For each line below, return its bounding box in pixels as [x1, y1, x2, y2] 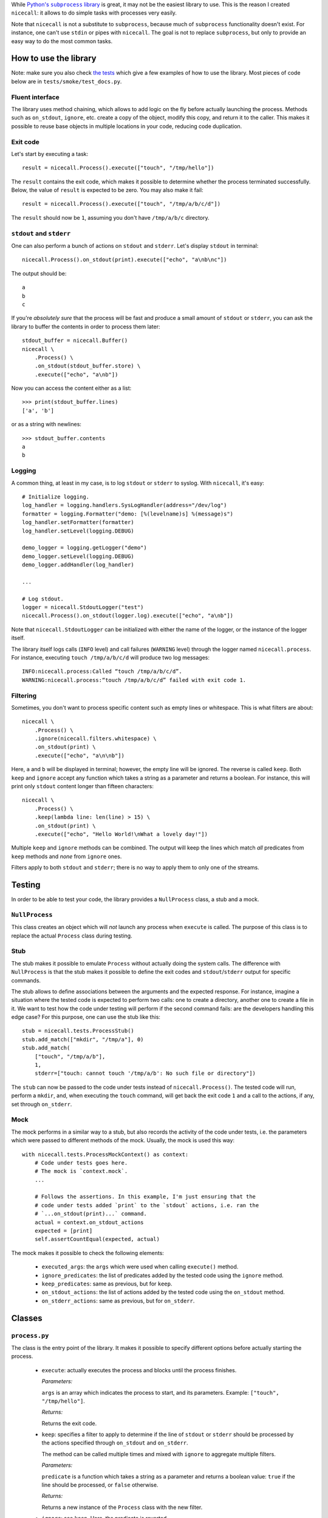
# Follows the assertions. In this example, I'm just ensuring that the [34, 1193, 256, 1200]
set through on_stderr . [11, 1100, 72, 1108]
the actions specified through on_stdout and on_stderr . [41, 1439, 188, 1446]
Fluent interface [11, 93, 60, 101]
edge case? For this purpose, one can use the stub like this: [11, 1013, 161, 1021]
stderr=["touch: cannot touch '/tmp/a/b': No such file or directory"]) [34, 1070, 256, 1077]
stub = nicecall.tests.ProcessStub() [22, 1027, 135, 1035]
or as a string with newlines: [11, 421, 82, 428]
